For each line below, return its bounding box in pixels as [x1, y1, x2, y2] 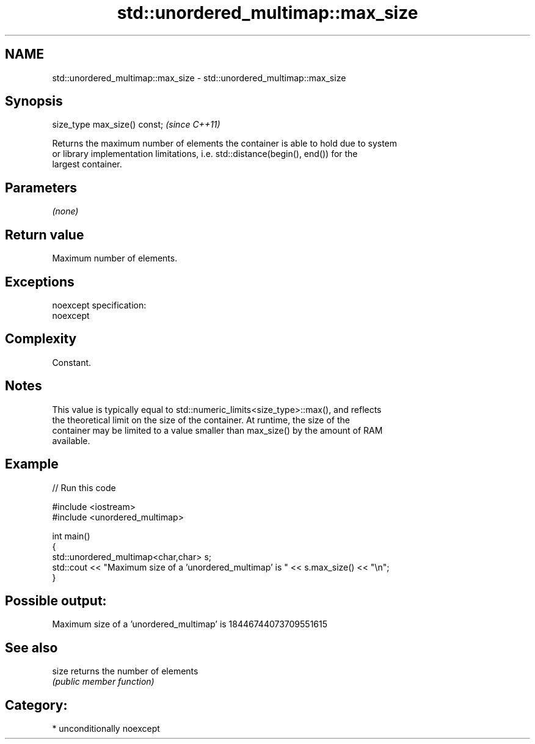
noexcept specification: [52, 299, 147, 310]
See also [5, 640, 58, 655]
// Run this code [52, 482, 116, 493]
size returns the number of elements [52, 666, 198, 677]
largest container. [52, 159, 122, 170]
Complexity [5, 331, 77, 347]
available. [52, 435, 90, 446]
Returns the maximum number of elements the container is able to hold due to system [52, 138, 398, 149]
